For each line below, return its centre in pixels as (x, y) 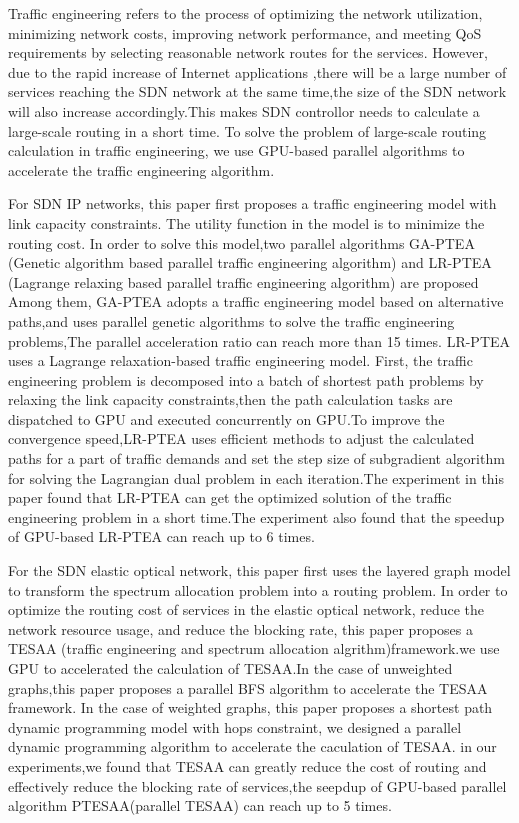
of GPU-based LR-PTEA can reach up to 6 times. (161, 536)
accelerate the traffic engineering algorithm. (141, 169)
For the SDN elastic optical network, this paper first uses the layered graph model (259, 570)
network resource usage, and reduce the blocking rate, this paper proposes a (240, 628)
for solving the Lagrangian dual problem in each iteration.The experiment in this (256, 477)
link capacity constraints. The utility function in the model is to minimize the (246, 222)
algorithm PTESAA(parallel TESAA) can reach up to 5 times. (200, 805)
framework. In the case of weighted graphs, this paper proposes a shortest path (250, 707)
